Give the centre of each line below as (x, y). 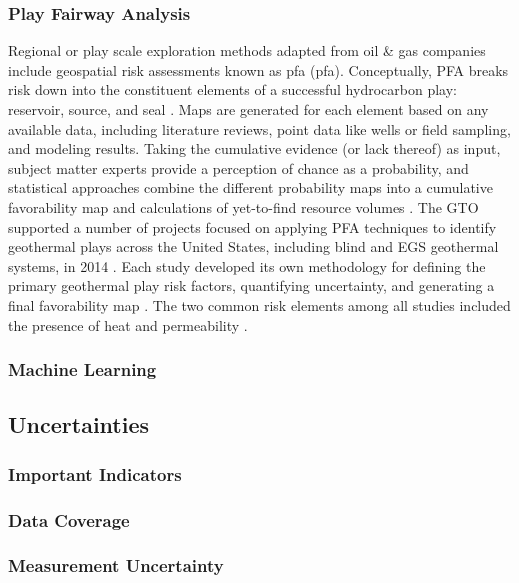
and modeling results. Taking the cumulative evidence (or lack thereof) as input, (254, 148)
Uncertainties (79, 424)
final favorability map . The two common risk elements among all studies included (259, 304)
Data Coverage (69, 519)
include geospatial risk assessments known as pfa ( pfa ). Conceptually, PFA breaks (258, 69)
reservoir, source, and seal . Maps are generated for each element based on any (248, 109)
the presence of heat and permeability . (128, 324)
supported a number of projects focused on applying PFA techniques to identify (252, 226)
